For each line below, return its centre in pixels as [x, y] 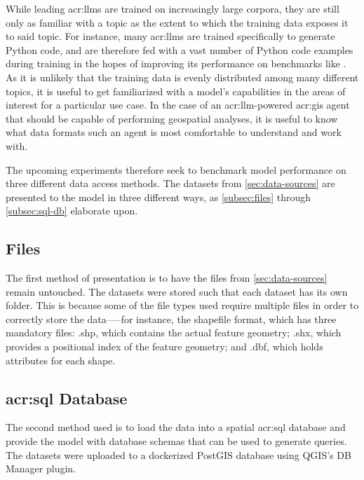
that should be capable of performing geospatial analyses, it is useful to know [172, 118]
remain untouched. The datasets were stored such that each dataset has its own [177, 291]
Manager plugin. [41, 468]
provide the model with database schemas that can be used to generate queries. [176, 441]
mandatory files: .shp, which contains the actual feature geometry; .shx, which [174, 332]
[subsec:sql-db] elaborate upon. [72, 211]
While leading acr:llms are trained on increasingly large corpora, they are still [173, 8]
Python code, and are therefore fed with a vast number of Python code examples [180, 49]
